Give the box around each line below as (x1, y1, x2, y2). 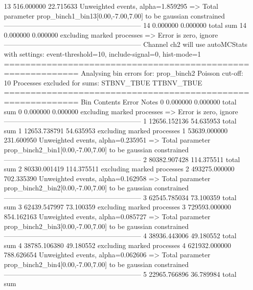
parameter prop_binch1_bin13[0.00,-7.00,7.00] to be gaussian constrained (4, 10, 225, 21)
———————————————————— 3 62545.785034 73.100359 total (4, 192, 237, 202)
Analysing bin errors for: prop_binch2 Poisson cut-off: (81, 68, 243, 78)
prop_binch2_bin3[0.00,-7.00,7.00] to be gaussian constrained (4, 221, 189, 231)
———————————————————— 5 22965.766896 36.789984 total (4, 269, 237, 279)
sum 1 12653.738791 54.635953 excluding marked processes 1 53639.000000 (4, 125, 228, 135)
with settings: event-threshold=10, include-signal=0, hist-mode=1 (4, 48, 201, 59)
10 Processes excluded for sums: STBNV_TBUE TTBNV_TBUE (4, 77, 203, 87)
